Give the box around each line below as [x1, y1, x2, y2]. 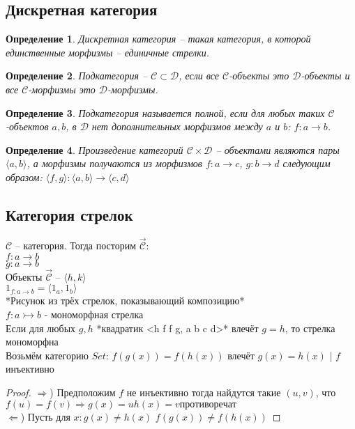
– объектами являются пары [216, 142, 340, 157]
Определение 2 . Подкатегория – [6, 68, 148, 83]
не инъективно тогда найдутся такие [126, 384, 281, 399]
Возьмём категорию [6, 348, 89, 362]
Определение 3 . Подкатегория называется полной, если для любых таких [6, 105, 325, 120]
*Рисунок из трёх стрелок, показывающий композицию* [6, 293, 245, 308]
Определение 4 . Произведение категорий [6, 142, 183, 157]
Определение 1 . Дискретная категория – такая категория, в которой [6, 31, 311, 46]
